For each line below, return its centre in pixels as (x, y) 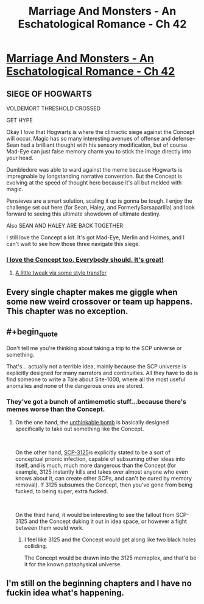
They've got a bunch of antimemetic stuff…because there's (97, 401)
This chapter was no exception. (67, 311)
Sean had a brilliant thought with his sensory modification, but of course (97, 145)
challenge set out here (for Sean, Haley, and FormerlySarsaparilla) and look (100, 207)
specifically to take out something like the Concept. (79, 429)
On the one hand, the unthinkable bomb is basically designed (92, 422)
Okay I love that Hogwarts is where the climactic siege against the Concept (100, 132)
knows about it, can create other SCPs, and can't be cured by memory (104, 478)
